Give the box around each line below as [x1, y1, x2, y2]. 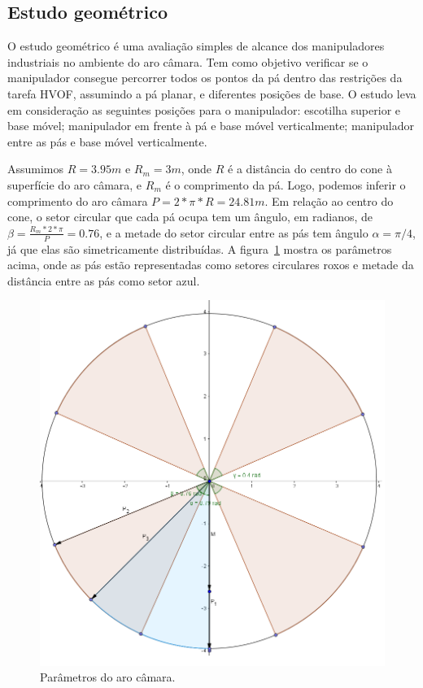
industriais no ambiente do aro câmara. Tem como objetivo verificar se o [7, 53, 368, 70]
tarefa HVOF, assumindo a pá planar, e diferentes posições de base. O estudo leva [7, 85, 416, 102]
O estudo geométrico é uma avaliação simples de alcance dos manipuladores [7, 37, 385, 54]
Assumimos [7, 160, 64, 177]
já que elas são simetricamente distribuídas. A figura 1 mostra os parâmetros [7, 240, 392, 257]
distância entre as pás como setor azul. [7, 272, 200, 289]
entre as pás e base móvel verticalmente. [7, 133, 207, 150]
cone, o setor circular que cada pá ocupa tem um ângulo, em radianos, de [7, 208, 373, 225]
